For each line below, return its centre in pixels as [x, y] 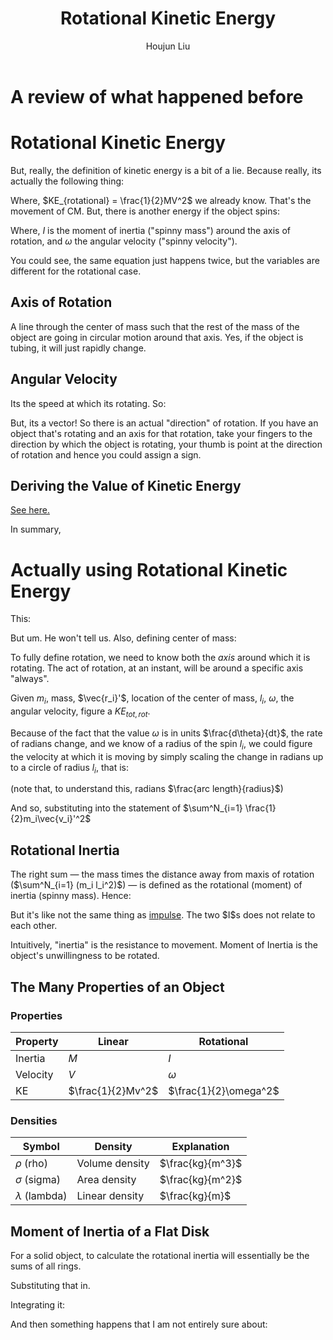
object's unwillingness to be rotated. [85, 956]
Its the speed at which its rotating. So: [88, 403]
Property [37, 1041]
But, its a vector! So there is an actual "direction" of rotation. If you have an [164, 423]
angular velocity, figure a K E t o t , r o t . [80, 712]
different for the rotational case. [76, 271]
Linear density [110, 1196]
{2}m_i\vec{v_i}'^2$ [51, 819]
